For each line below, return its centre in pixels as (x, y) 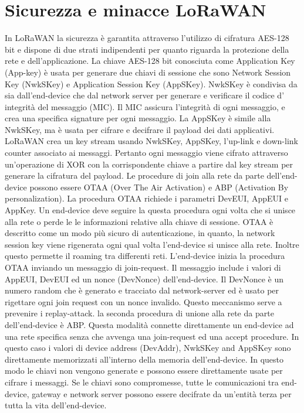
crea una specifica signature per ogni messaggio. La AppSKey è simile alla (138, 118)
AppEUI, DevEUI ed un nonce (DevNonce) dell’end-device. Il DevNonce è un (144, 279)
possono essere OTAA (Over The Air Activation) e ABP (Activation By (159, 187)
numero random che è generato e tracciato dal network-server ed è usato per (142, 290)
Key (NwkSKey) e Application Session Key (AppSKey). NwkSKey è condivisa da (151, 83)
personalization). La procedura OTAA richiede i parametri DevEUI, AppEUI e (146, 198)
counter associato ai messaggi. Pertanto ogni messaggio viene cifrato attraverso (146, 153)
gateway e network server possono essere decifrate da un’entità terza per (162, 393)
